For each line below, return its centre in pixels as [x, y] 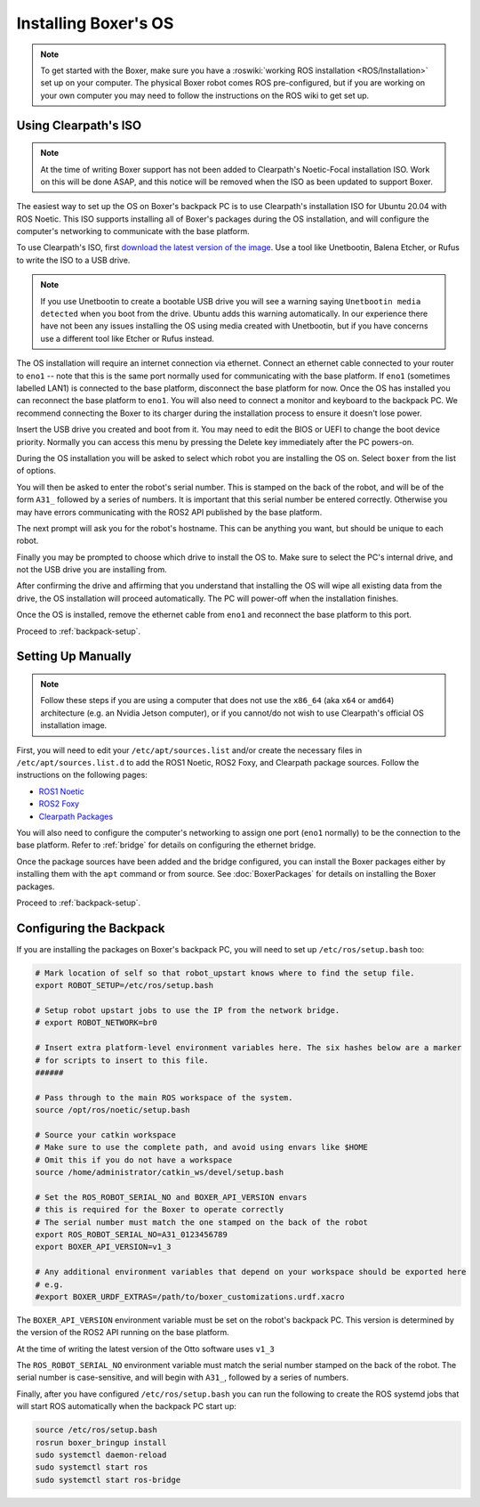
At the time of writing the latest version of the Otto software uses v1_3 [145, 1349]
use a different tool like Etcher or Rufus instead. [128, 338]
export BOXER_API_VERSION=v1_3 [104, 1247]
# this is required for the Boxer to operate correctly [160, 1210]
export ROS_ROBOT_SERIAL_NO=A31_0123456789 [132, 1234]
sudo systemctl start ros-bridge [108, 1479]
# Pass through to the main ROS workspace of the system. [164, 1098]
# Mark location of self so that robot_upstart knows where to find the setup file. [225, 973]
